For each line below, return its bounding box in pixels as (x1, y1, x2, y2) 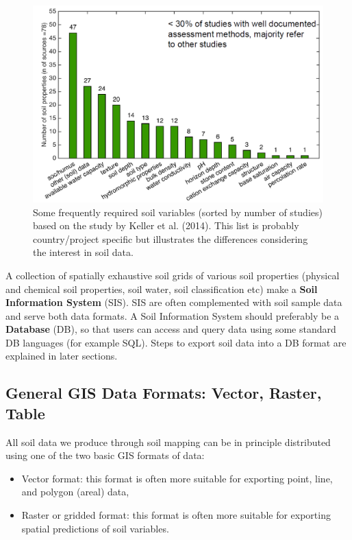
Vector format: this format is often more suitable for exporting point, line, (21, 471, 333, 485)
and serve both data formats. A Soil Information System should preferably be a (5, 308, 340, 322)
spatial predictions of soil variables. (21, 521, 169, 535)
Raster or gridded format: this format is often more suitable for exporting (21, 508, 331, 522)
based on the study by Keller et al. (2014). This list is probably (33, 218, 299, 233)
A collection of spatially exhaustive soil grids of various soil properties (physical (5, 268, 340, 282)
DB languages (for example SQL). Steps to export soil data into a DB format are (5, 335, 347, 349)
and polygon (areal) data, (21, 484, 129, 499)
